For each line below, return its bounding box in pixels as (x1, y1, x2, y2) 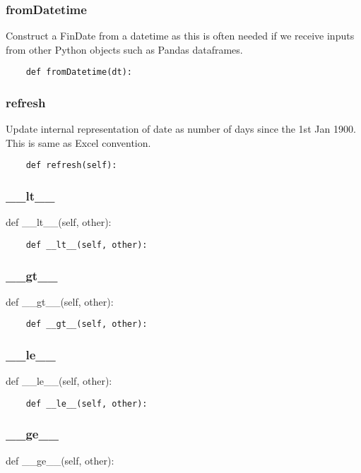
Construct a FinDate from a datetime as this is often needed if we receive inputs (6, 28, 355, 43)
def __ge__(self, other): (6, 453, 114, 467)
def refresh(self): (25, 160, 117, 171)
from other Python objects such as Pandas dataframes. (6, 42, 243, 56)
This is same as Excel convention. (6, 135, 151, 150)
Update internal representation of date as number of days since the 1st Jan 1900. (6, 121, 356, 136)
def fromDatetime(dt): (25, 67, 132, 78)
